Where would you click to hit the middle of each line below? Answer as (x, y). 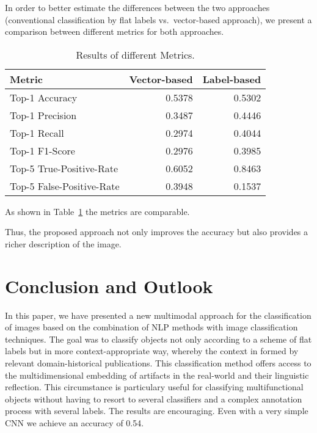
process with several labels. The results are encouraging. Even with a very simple (157, 411)
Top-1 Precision (43, 115)
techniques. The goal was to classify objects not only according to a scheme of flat (158, 339)
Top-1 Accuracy (44, 97)
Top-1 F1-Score (42, 150)
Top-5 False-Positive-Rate (65, 186)
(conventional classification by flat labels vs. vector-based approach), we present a (158, 19)
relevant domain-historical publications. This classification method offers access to (158, 363)
